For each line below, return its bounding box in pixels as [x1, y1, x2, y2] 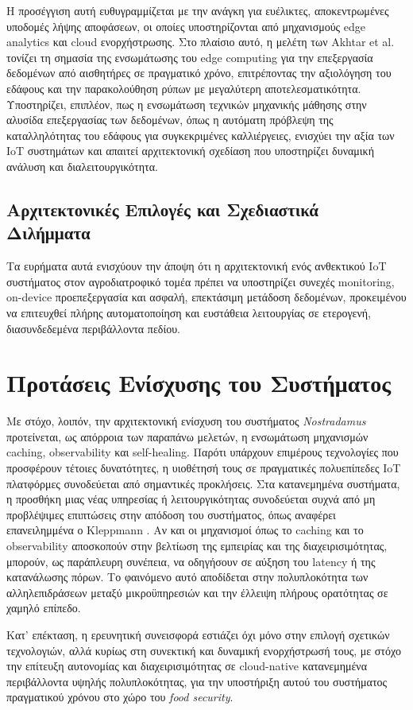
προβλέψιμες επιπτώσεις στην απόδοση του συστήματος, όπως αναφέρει [6, 506, 336, 522]
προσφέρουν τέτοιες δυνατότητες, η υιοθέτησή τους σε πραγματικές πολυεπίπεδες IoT [6, 460, 401, 475]
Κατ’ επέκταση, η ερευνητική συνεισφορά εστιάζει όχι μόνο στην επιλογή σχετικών [6, 626, 390, 642]
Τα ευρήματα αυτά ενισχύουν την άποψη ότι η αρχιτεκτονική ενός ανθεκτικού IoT [6, 258, 387, 274]
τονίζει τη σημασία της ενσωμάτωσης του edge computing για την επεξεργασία [6, 48, 373, 65]
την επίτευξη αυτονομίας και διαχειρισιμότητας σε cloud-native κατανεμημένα [6, 658, 368, 674]
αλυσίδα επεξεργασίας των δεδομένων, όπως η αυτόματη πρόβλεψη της [6, 111, 334, 128]
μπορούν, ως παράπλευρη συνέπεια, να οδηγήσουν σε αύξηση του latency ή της [6, 553, 376, 569]
